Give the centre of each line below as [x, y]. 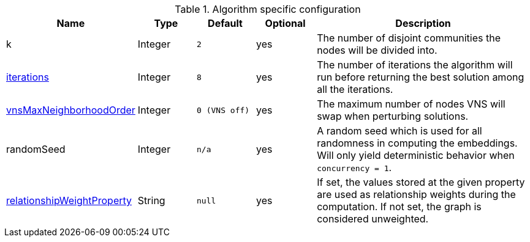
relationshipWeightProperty [69, 200]
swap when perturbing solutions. [393, 116]
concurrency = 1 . [354, 167]
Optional [285, 23]
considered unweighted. [373, 219]
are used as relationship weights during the [416, 194]
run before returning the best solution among [421, 77]
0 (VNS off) [223, 110]
